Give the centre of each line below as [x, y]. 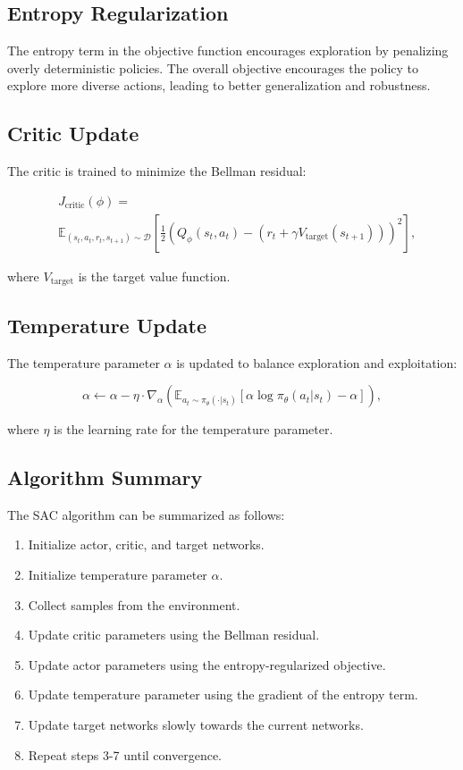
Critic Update [73, 134]
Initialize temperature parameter [118, 575]
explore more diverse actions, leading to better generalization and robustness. [219, 85]
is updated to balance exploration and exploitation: [317, 362]
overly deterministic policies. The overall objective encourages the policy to [213, 67]
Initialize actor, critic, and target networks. [146, 544]
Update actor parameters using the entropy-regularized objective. [207, 664]
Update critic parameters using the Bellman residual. [174, 635]
